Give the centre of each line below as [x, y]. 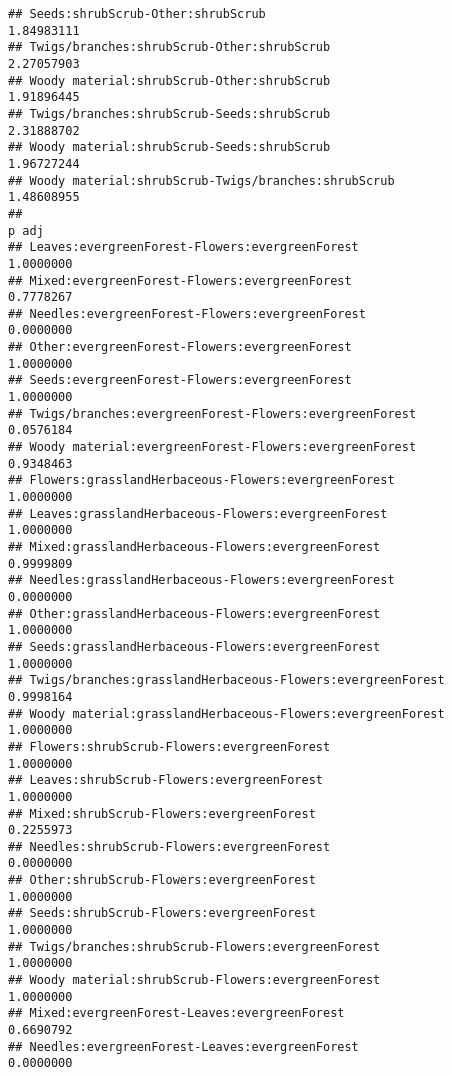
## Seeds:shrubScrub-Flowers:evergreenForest [162, 913]
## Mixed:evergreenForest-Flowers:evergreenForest [180, 280]
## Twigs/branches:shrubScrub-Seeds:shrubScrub [169, 113]
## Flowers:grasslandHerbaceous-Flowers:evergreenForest [201, 480]
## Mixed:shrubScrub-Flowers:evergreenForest [162, 813]
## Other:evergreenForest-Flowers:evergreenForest [180, 347]
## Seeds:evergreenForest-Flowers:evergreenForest [180, 380]
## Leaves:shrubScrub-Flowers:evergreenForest [165, 780]
